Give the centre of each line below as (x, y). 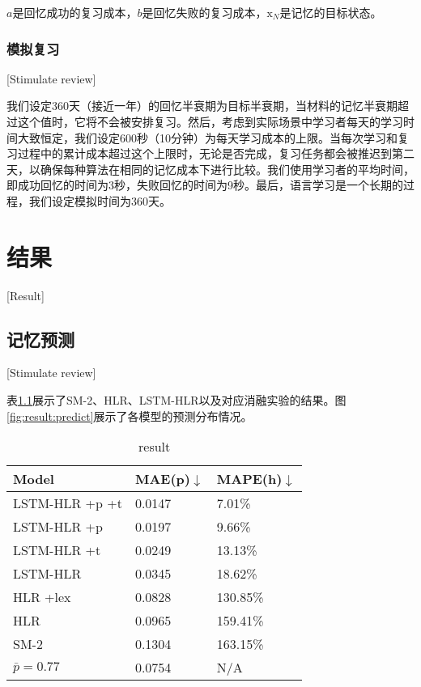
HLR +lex (42, 597)
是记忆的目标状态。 (331, 12)
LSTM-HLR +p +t (68, 503)
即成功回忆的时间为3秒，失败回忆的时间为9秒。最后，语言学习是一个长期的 (205, 185)
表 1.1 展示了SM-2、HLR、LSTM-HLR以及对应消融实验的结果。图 (176, 400)
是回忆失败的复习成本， (204, 12)
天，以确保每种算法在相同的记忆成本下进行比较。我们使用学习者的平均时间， (210, 169)
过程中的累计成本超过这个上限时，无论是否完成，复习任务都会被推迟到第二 (216, 153)
